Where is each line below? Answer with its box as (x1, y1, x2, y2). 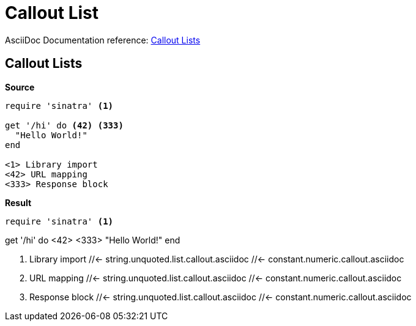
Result (5, 197, 32, 208)
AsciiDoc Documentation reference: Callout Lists (5, 34, 201, 45)
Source (5, 81, 35, 92)
